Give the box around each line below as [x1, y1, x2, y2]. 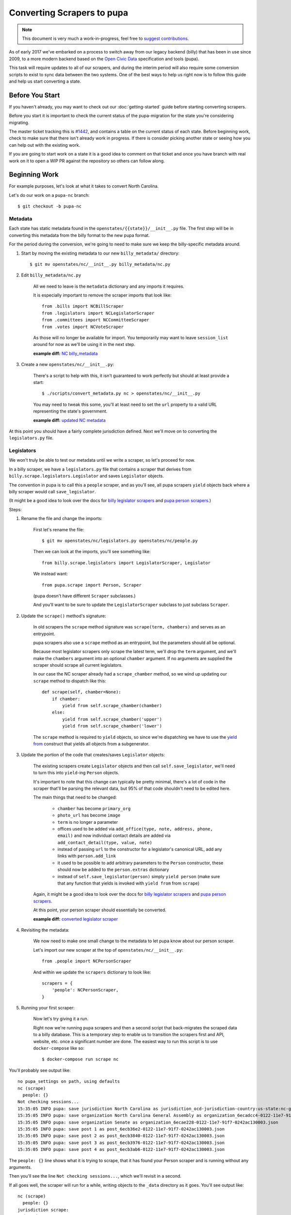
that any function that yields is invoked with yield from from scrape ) [57, 880, 200, 886]
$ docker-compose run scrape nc [42, 1057, 119, 1062]
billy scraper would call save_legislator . [9, 489, 97, 495]
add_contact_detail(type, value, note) [57, 840, 152, 845]
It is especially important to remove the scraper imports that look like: [33, 292, 172, 298]
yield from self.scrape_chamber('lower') [62, 723, 162, 729]
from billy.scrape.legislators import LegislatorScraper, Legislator [42, 560, 211, 566]
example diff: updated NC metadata [33, 417, 106, 423]
